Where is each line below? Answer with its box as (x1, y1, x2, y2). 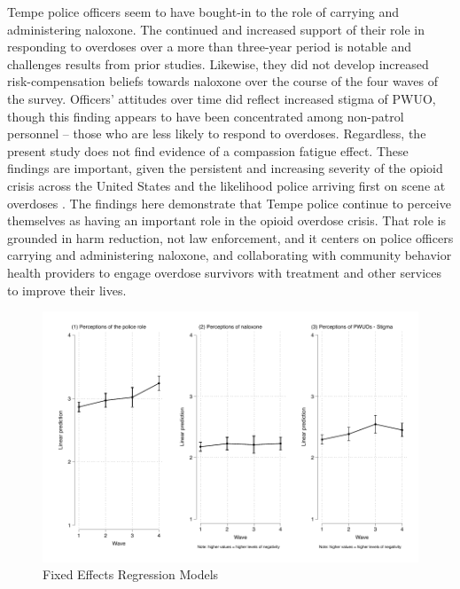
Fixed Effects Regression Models (43, 565, 219, 584)
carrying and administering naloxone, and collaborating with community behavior (7, 246, 452, 264)
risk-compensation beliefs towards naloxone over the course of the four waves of (7, 72, 438, 90)
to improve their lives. (7, 280, 127, 299)
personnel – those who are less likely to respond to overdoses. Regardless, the (7, 124, 426, 143)
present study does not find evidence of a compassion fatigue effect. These (7, 141, 409, 160)
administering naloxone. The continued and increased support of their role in (7, 20, 425, 38)
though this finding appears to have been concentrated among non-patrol (7, 106, 404, 125)
